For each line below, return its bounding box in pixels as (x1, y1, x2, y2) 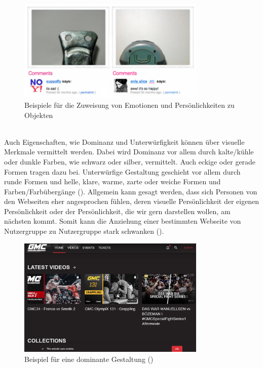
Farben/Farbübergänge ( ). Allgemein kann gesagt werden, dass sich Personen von (4, 186, 257, 196)
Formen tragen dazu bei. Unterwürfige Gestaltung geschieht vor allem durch (4, 166, 241, 177)
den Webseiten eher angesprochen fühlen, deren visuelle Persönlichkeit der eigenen (4, 196, 259, 207)
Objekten (24, 109, 53, 120)
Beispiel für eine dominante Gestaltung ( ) (24, 353, 154, 364)
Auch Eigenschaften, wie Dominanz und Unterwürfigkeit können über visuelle (4, 136, 245, 147)
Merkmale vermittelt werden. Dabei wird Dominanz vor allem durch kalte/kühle (4, 146, 254, 157)
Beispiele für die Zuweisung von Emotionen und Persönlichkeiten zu (24, 99, 235, 110)
